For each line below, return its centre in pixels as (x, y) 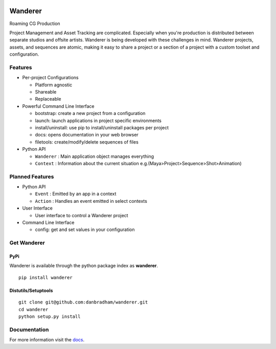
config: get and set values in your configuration (85, 229)
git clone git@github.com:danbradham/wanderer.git (83, 302)
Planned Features (32, 176)
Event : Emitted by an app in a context (76, 194)
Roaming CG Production (35, 24)
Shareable (46, 92)
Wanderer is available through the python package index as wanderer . (84, 266)
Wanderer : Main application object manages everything (95, 156)
